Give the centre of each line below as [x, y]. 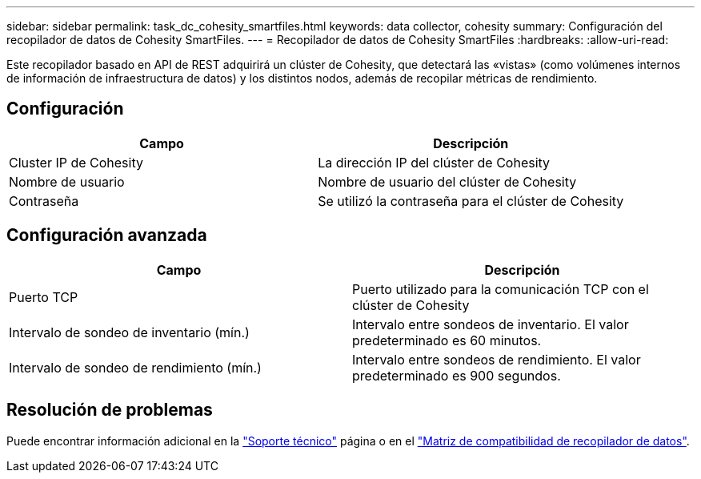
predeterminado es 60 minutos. [447, 340]
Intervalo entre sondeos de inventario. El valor [491, 324]
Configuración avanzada [107, 235]
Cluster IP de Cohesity [76, 162]
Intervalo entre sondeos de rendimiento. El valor [497, 359]
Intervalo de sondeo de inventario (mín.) [129, 332]
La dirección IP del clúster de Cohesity [434, 162]
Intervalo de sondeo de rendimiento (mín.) [135, 367]
